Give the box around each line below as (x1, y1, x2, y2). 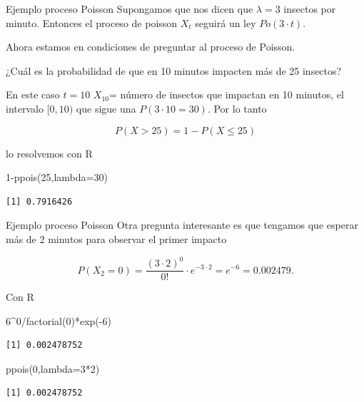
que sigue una (76, 100, 136, 115)
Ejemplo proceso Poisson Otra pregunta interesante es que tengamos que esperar (6, 217, 358, 232)
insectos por (283, 1, 336, 16)
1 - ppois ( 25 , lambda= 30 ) (6, 170, 108, 185)
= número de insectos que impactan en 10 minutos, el (109, 87, 344, 102)
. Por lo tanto (207, 100, 267, 115)
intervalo (6, 100, 44, 115)
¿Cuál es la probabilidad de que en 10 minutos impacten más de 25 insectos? (6, 63, 342, 78)
